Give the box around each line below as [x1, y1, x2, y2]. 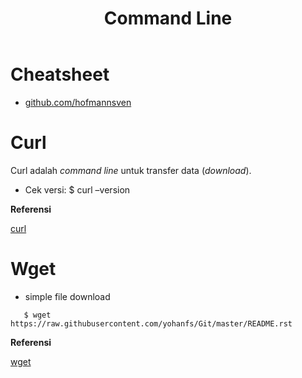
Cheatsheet [10, 63, 110, 86]
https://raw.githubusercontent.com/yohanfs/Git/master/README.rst [10, 318, 293, 329]
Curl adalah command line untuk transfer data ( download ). [10, 164, 252, 176]
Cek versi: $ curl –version [24, 183, 131, 196]
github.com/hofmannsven [24, 96, 132, 108]
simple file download [24, 290, 111, 302]
